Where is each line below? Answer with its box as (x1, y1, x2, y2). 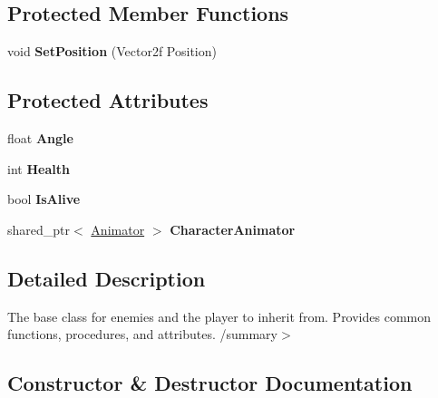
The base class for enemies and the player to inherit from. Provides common (7, 306, 432, 325)
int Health (7, 159, 70, 178)
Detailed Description (7, 264, 206, 292)
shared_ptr (7, 219, 71, 238)
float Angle (7, 129, 73, 147)
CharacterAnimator (170, 219, 296, 238)
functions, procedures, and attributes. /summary (7, 325, 278, 344)
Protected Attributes (7, 86, 209, 114)
